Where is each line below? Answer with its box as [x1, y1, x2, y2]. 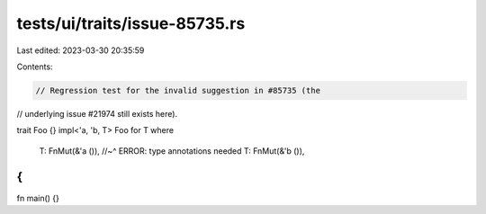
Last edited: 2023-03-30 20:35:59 [16, 45, 145, 56]
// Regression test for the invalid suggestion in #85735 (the [35, 85, 321, 95]
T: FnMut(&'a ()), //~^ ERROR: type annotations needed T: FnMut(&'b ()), [39, 145, 305, 156]
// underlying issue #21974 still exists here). [16, 108, 178, 119]
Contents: [16, 61, 53, 72]
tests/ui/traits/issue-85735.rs [16, 13, 246, 33]
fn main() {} [16, 192, 60, 203]
